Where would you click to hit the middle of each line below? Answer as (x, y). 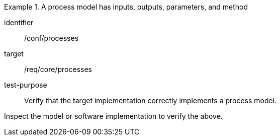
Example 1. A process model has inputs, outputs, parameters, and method (126, 7)
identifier (19, 22)
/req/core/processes (58, 69)
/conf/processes (52, 38)
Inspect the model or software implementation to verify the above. (113, 116)
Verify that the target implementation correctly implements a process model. (151, 100)
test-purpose (26, 85)
